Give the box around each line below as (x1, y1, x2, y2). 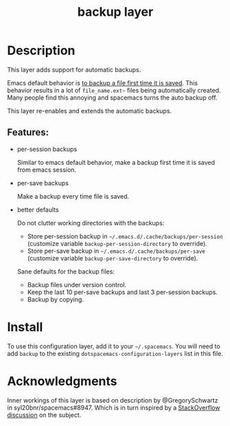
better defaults (16, 205, 60, 214)
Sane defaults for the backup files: (16, 267, 115, 276)
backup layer (77, 4, 154, 20)
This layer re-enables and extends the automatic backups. (7, 106, 172, 115)
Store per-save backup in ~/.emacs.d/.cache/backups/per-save (27, 247, 206, 255)
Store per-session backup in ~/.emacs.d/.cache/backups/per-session (27, 232, 223, 240)
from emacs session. (16, 166, 77, 174)
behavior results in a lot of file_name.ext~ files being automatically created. (7, 86, 221, 94)
